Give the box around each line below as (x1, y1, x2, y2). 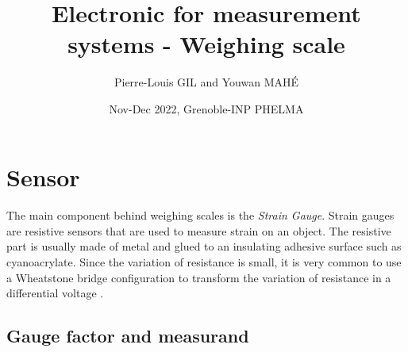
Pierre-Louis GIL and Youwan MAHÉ (114, 74, 299, 90)
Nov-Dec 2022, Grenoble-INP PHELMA (109, 100, 304, 117)
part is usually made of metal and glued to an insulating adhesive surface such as (6, 238, 402, 254)
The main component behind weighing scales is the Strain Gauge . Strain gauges (6, 207, 395, 224)
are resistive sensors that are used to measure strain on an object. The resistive (6, 222, 391, 239)
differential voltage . (6, 285, 104, 301)
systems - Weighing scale (67, 28, 345, 60)
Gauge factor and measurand (6, 323, 249, 348)
